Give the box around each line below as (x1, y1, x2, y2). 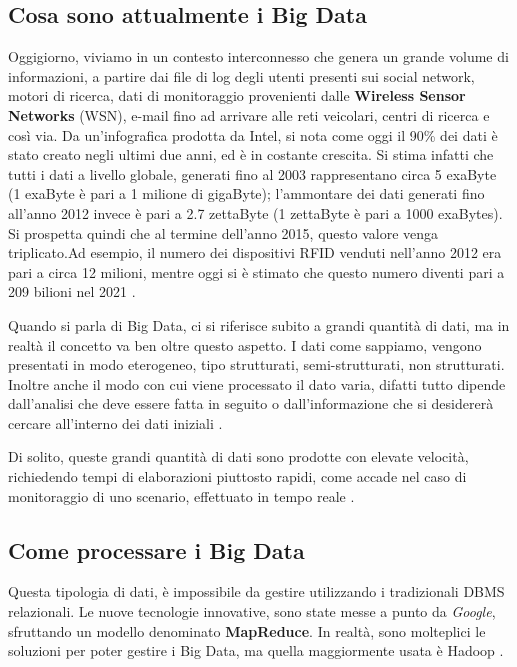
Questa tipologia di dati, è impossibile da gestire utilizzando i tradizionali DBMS (8, 581, 505, 602)
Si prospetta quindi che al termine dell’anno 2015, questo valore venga (8, 222, 439, 243)
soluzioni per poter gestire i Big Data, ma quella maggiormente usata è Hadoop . (8, 640, 504, 661)
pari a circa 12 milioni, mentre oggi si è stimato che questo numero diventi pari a (8, 261, 505, 282)
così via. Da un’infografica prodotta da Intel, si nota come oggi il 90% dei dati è (8, 124, 498, 145)
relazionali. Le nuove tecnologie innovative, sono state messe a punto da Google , (8, 601, 496, 622)
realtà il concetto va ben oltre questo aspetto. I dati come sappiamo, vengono (8, 334, 482, 355)
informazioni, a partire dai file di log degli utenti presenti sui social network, (8, 65, 475, 86)
